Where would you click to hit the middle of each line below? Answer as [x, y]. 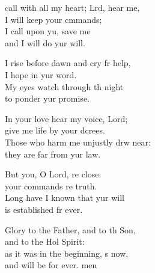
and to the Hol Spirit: [45, 241]
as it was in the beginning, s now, [67, 253]
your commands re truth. [51, 186]
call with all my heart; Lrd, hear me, [72, 7]
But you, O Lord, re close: [53, 174]
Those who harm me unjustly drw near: [78, 142]
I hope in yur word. [41, 74]
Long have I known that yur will [65, 198]
